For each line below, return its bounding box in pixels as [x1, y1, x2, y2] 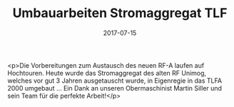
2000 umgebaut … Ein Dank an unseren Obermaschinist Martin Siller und [7, 83, 223, 92]
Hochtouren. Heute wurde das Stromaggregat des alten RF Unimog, [7, 68, 207, 77]
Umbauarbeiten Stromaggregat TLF [12, 5, 228, 21]
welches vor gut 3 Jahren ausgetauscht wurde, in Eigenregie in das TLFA [7, 76, 223, 85]
